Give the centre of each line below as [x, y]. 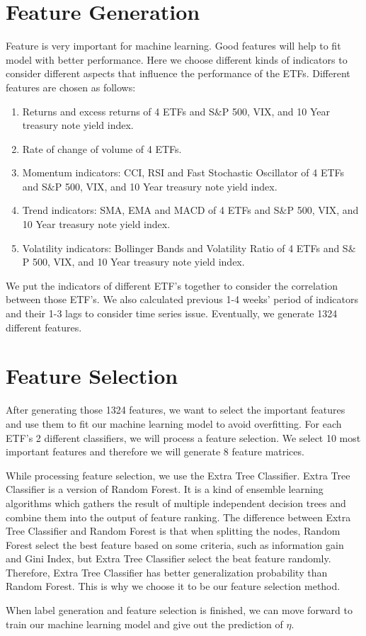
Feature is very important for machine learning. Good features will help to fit [173, 46]
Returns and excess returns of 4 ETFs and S [118, 111]
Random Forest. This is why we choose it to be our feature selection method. [173, 586]
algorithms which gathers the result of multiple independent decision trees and [176, 502]
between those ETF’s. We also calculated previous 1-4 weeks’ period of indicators [182, 299]
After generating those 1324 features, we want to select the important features [176, 410]
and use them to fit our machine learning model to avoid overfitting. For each [174, 423]
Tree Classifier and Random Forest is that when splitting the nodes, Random [173, 531]
